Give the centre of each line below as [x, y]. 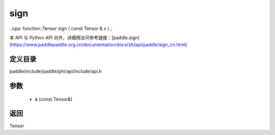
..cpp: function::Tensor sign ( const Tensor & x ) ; [61, 28]
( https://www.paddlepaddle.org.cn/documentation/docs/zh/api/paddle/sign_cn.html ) [98, 45]
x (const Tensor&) [54, 99]
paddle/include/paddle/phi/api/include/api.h [56, 72]
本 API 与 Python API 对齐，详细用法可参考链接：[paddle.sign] [75, 38]
